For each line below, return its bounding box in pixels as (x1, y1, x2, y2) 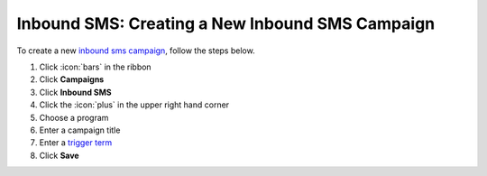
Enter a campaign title (39, 125, 121, 135)
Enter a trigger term (39, 137, 113, 148)
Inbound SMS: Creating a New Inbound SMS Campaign (16, 14, 436, 33)
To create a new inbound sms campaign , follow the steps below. (16, 45, 256, 56)
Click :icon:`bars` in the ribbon (39, 61, 152, 72)
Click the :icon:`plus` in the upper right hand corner (39, 99, 230, 110)
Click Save (39, 150, 80, 161)
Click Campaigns (39, 74, 105, 85)
